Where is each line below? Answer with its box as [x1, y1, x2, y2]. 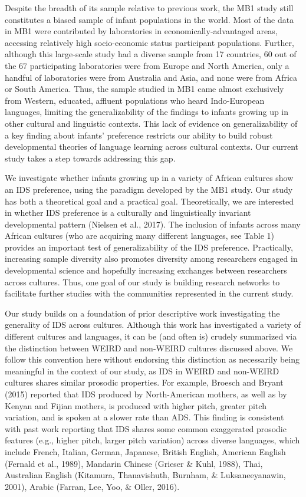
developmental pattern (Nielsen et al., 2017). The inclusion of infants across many [5, 218, 301, 230]
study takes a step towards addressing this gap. [5, 152, 176, 164]
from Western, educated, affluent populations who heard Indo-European [5, 94, 265, 106]
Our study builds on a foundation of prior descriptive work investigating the [5, 307, 280, 319]
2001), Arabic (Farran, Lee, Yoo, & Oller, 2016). [5, 480, 180, 492]
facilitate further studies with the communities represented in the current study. [5, 287, 294, 299]
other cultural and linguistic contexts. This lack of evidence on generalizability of [5, 117, 298, 129]
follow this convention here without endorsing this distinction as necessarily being [5, 353, 300, 366]
